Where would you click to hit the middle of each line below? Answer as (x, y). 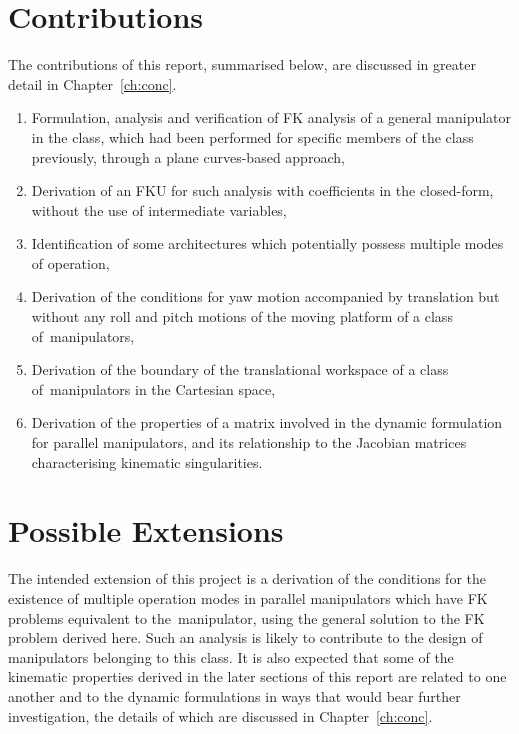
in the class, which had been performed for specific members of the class (252, 136)
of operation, (70, 262)
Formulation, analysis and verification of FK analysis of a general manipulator (271, 117)
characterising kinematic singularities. (147, 461)
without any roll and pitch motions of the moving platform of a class (242, 316)
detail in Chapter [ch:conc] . (92, 83)
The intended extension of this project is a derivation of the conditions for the (247, 578)
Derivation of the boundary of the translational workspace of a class (240, 369)
